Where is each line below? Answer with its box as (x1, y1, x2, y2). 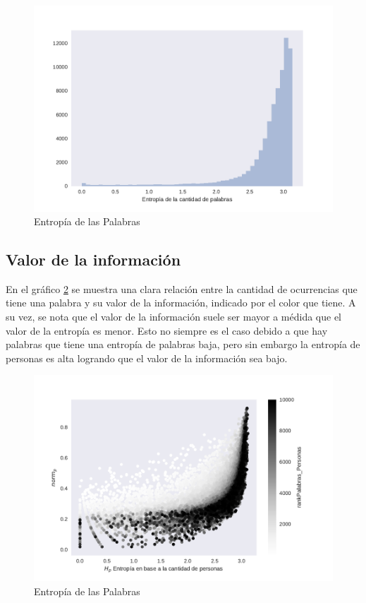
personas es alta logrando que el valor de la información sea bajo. (6, 350, 288, 365)
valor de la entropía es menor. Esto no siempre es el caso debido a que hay (6, 323, 328, 338)
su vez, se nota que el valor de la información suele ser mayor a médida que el (6, 309, 341, 324)
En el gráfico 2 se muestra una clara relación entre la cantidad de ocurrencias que (6, 281, 358, 296)
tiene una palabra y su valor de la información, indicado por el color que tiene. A (6, 295, 356, 310)
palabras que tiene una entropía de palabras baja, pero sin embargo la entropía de (6, 337, 360, 352)
